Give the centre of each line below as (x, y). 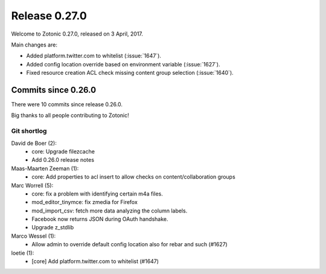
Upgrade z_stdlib (53, 228)
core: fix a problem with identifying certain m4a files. (97, 194)
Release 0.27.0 (49, 16)
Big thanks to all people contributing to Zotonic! (70, 115)
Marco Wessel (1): (34, 236)
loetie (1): (23, 253)
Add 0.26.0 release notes (63, 160)
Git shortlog (29, 131)
